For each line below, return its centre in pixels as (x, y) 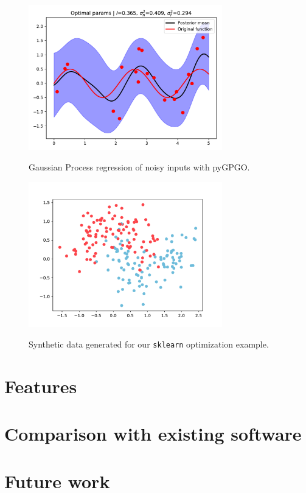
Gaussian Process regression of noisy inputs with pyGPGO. (139, 167)
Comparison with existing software (153, 433)
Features (41, 386)
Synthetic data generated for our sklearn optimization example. (149, 344)
